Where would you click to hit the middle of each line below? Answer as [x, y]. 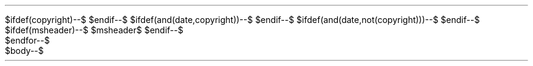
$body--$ [24, 51]
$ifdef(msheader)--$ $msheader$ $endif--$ [94, 30]
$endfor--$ [27, 40]
